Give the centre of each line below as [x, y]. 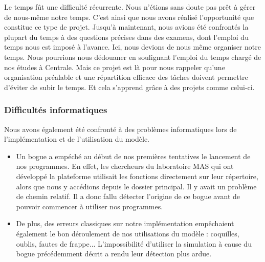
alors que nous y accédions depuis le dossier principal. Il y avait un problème [136, 186]
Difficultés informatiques [56, 110]
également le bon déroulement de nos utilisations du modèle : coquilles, [128, 233]
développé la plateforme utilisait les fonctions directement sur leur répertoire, [137, 176]
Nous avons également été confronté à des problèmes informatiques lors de [120, 129]
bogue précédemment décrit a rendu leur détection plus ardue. [114, 254]
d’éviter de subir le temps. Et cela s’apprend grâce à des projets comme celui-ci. [129, 87]
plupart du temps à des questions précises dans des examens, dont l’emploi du [126, 37]
